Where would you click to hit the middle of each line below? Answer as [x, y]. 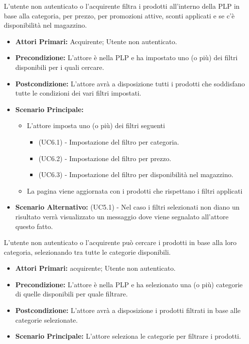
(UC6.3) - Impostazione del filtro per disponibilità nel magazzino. [136, 174]
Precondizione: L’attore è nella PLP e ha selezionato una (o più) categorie [129, 284]
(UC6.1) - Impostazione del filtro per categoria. [109, 141]
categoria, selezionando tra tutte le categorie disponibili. [87, 252]
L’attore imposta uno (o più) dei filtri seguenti [96, 125]
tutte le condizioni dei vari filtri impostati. [78, 93]
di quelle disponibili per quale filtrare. [72, 294]
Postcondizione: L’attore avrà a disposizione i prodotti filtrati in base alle [128, 310]
